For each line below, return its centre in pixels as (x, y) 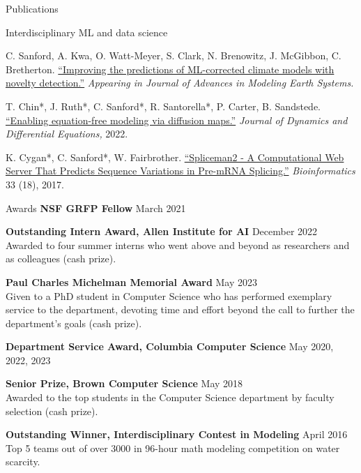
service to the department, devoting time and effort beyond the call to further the (180, 309)
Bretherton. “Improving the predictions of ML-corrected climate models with (170, 69)
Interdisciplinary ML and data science (87, 32)
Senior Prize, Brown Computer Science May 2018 (124, 383)
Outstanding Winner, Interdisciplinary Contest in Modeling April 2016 (177, 434)
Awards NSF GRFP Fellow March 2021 (96, 208)
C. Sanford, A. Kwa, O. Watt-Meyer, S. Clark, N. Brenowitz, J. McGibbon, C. (174, 55)
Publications (32, 8)
